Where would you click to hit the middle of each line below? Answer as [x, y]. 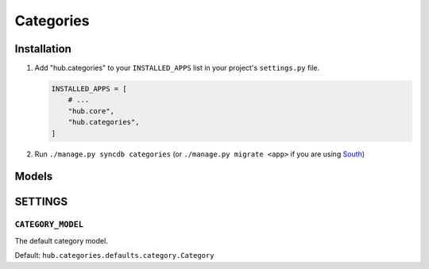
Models [34, 177]
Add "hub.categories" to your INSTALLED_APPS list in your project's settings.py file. [177, 68]
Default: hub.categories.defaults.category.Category [114, 256]
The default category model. [62, 240]
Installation [43, 49]
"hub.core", [91, 111]
